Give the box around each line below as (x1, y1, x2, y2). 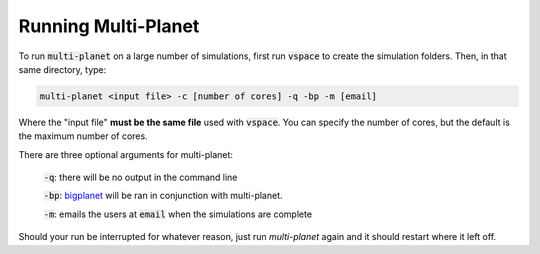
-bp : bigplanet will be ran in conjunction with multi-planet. (43, 190, 284, 202)
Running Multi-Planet (18, 15, 200, 37)
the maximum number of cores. (18, 130, 149, 142)
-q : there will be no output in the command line (43, 171, 238, 184)
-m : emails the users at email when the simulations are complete (43, 208, 313, 220)
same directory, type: (18, 63, 107, 75)
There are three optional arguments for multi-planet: (18, 148, 234, 160)
